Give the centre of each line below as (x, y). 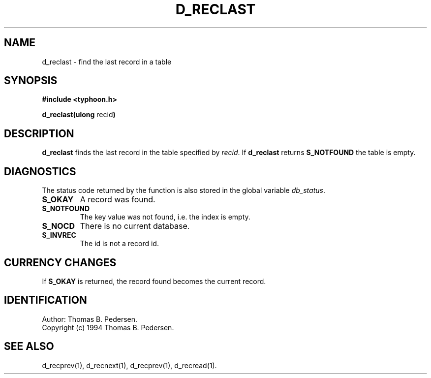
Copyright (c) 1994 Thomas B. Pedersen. (108, 327)
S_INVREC (59, 235)
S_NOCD (58, 226)
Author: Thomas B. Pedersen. (90, 319)
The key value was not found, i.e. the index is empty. (165, 217)
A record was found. (118, 200)
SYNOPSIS (31, 81)
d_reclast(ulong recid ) (79, 115)
